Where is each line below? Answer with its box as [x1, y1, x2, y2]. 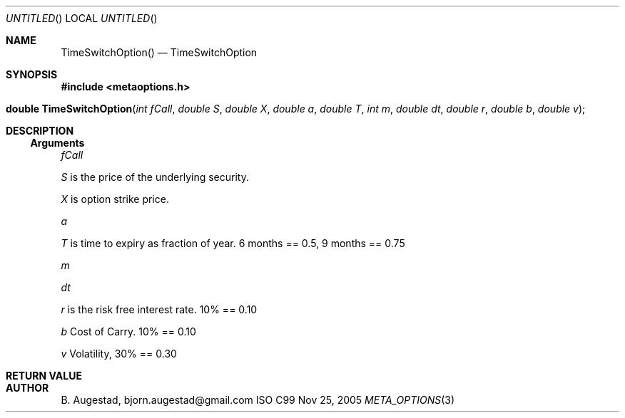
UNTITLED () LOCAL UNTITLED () [6, 12, 158, 24]
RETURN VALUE [6, 370, 82, 382]
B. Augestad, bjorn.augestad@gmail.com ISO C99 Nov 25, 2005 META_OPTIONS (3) [61, 394, 455, 406]
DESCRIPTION [6, 125, 74, 137]
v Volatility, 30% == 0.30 [61, 348, 177, 360]
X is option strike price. [61, 193, 169, 205]
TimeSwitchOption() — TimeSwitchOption [61, 46, 258, 58]
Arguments [30, 137, 85, 149]
